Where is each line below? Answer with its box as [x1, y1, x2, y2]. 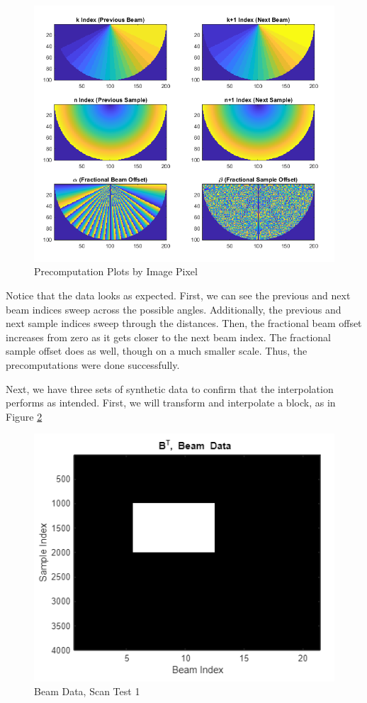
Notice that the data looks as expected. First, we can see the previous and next [6, 288, 351, 303]
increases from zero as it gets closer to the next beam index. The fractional [6, 329, 332, 344]
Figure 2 [6, 409, 43, 424]
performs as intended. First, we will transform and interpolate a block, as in [6, 395, 336, 410]
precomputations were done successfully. [6, 358, 180, 372]
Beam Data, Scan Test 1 [34, 684, 140, 699]
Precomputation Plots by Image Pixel [34, 264, 198, 279]
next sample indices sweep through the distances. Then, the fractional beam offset [6, 316, 362, 331]
